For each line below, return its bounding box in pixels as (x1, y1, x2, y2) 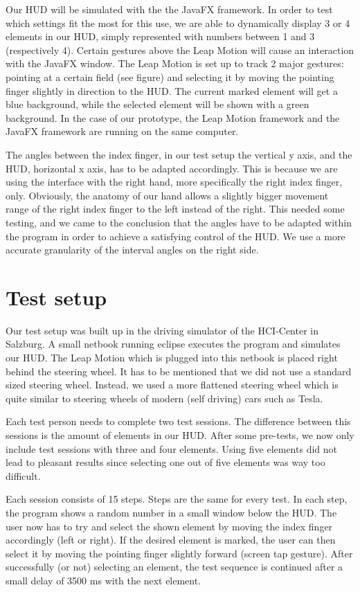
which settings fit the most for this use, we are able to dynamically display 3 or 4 (6, 15, 350, 30)
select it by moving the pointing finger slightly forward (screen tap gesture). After (6, 546, 353, 560)
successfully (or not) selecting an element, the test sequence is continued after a (6, 559, 343, 574)
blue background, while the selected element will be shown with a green (6, 97, 309, 111)
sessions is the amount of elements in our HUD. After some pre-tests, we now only (6, 427, 354, 442)
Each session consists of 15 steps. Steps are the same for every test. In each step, (6, 492, 348, 506)
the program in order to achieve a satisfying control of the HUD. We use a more (6, 228, 345, 243)
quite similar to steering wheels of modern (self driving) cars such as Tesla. (6, 391, 323, 405)
